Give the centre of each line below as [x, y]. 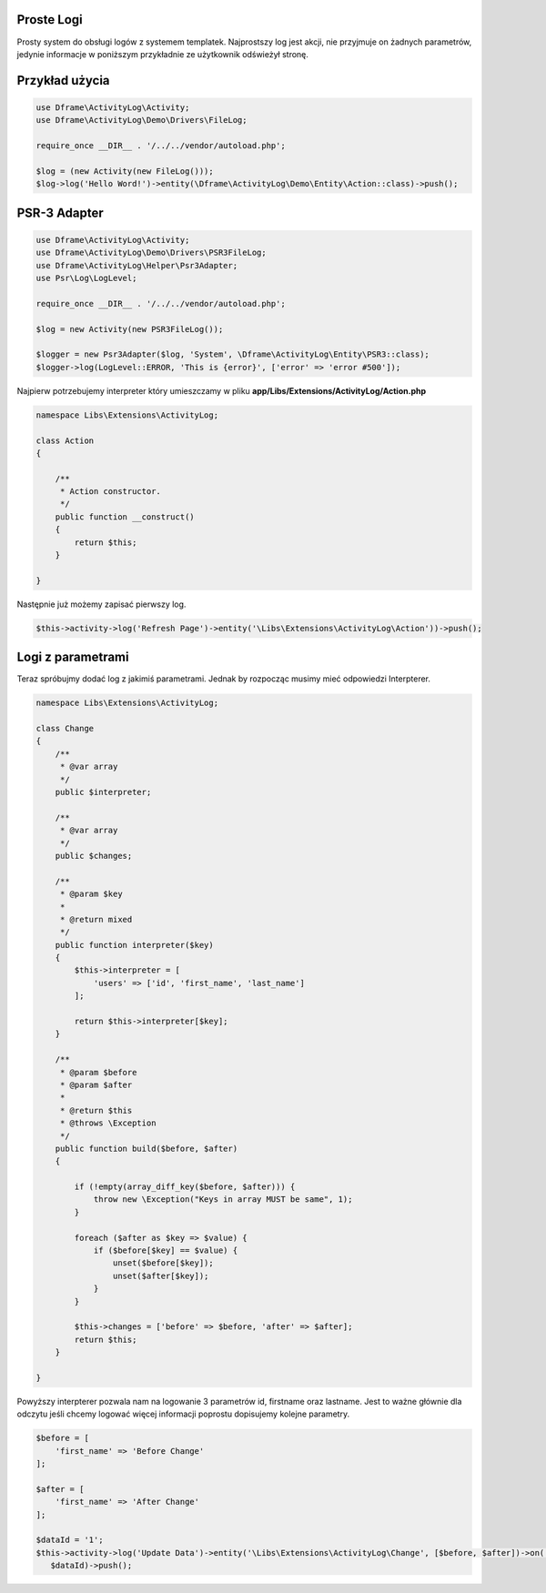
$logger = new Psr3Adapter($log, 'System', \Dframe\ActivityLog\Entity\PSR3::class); [233, 354]
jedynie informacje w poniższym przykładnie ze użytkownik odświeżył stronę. [163, 54]
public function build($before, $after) [147, 1148]
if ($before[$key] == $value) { [166, 1250]
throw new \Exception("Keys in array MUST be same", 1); [223, 1200]
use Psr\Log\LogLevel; [86, 278]
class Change [65, 729]
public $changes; [94, 856]
